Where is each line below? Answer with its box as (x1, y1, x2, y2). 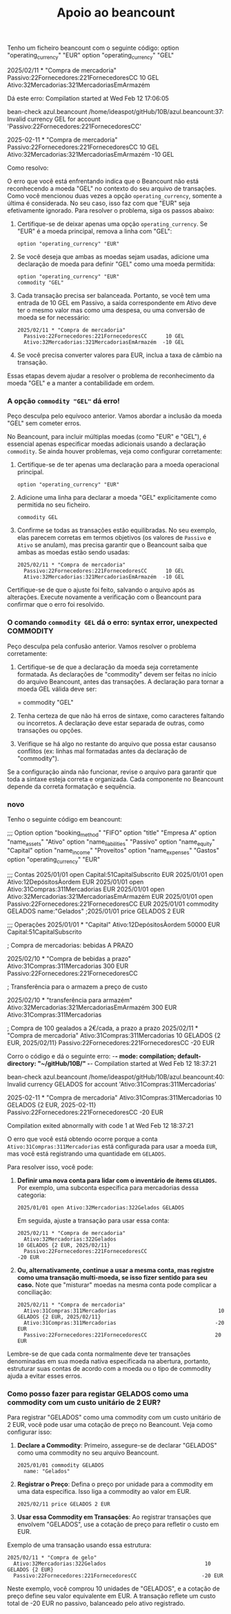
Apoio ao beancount (56, 5, 176, 21)
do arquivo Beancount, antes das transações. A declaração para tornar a (17, 677, 224, 686)
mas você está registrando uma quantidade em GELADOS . (7, 1149, 166, 1158)
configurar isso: (7, 1428, 52, 1437)
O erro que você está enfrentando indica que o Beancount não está (7, 177, 199, 185)
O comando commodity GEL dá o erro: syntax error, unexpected (7, 618, 218, 628)
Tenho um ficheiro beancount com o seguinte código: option (7, 43, 179, 52)
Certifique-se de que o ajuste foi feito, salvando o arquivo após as (7, 585, 195, 594)
